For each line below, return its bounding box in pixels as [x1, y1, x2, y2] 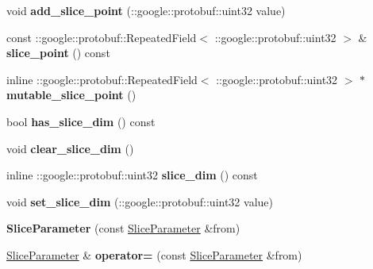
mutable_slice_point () [6, 86, 137, 103]
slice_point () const [6, 44, 110, 61]
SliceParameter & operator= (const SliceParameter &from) [6, 246, 302, 263]
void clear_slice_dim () [6, 140, 134, 156]
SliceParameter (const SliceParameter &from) [6, 220, 240, 236]
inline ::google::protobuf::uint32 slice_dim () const [6, 167, 258, 183]
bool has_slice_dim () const [6, 113, 156, 129]
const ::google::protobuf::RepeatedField [6, 29, 197, 45]
